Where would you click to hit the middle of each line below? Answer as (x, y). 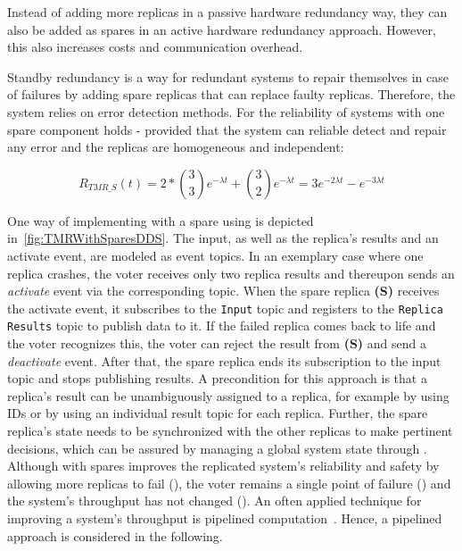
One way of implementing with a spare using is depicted (161, 220)
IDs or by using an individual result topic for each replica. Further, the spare (218, 413)
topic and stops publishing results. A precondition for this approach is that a (217, 378)
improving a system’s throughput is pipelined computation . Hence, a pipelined (225, 518)
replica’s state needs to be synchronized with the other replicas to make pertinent (230, 430)
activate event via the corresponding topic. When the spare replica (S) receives (223, 291)
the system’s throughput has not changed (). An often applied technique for (214, 501)
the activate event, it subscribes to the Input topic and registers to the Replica (225, 308)
